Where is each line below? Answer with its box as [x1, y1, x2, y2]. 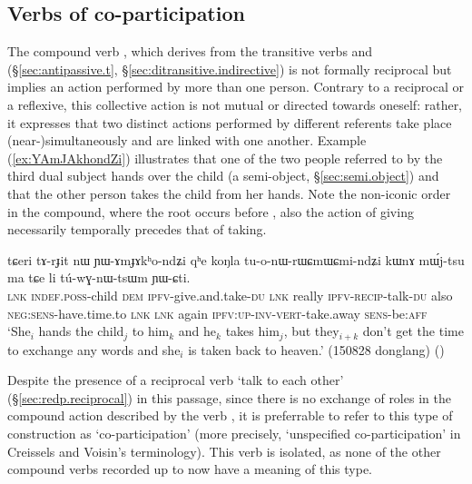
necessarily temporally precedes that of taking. [7, 220, 267, 239]
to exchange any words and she [7, 340, 181, 359]
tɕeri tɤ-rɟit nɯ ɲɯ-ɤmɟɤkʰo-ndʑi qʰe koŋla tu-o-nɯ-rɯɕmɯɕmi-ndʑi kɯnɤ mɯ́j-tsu [7, 250, 465, 269]
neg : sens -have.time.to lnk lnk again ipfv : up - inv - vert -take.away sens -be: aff [7, 303, 428, 322]
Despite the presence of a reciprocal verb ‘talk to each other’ [7, 370, 344, 390]
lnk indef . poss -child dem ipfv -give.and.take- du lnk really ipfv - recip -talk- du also [7, 285, 453, 304]
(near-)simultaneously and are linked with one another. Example [7, 131, 367, 150]
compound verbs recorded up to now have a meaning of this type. [7, 459, 372, 479]
